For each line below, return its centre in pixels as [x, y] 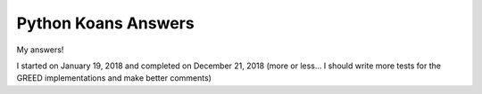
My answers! [40, 50]
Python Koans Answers [106, 23]
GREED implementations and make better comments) [114, 78]
